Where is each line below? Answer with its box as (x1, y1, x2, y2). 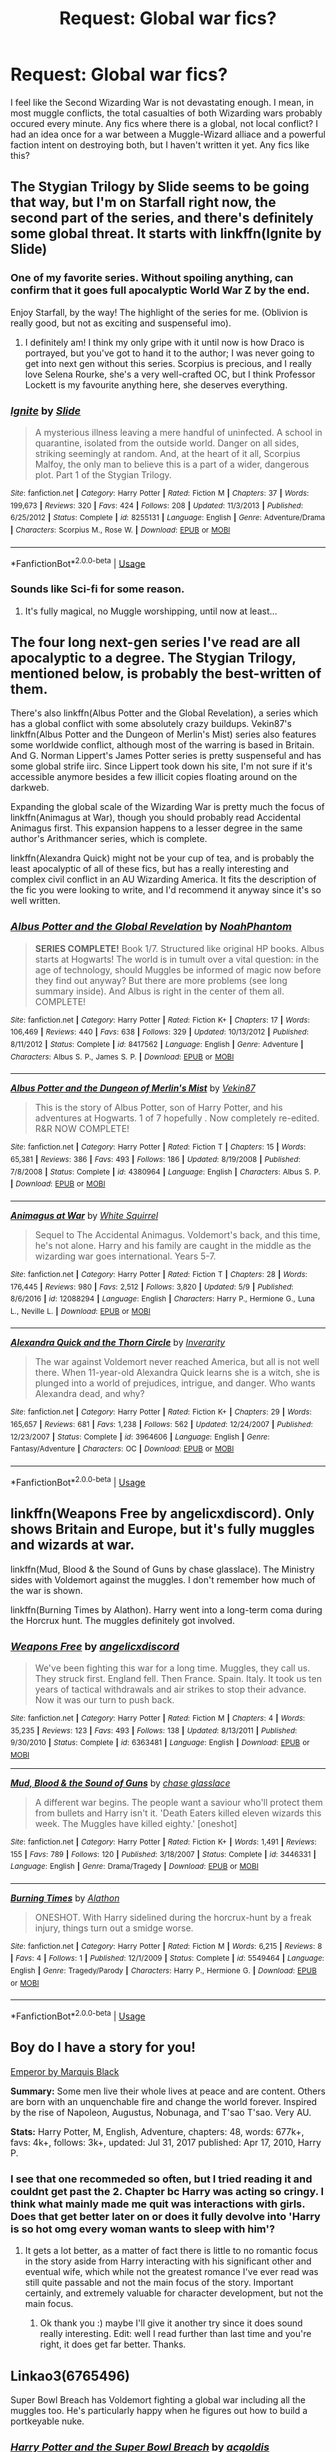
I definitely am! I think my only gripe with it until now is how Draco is (24, 336, 305, 348)
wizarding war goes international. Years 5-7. (34, 1250, 217, 1262)
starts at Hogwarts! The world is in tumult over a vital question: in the (34, 953, 320, 965)
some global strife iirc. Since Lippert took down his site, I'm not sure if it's (10, 760, 313, 772)
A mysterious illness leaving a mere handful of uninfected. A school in (34, 426, 323, 438)
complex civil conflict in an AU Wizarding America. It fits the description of (10, 873, 317, 886)
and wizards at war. (10, 1537, 135, 1554)
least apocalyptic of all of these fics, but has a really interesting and (10, 863, 289, 875)
